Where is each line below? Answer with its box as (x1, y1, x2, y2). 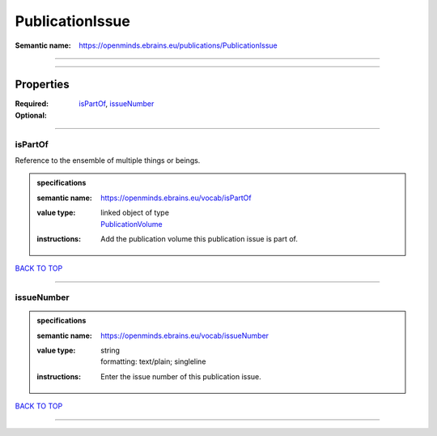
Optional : (15, 110, 48, 120)
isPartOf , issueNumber (78, 99, 155, 109)
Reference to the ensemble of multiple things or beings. (15, 155, 201, 165)
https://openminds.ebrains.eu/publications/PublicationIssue (78, 41, 278, 50)
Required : (15, 99, 49, 109)
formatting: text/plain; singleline (100, 357, 206, 366)
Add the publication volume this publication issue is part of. (100, 233, 299, 243)
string (100, 345, 121, 356)
